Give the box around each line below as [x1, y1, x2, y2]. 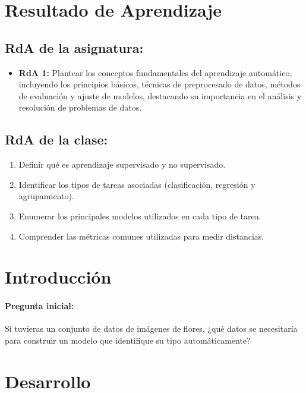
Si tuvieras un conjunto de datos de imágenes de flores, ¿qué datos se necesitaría [5, 322, 298, 335]
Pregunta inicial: [5, 300, 74, 312]
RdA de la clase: [5, 130, 108, 149]
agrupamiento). [18, 190, 74, 202]
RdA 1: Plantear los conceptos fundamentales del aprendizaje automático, [18, 66, 292, 78]
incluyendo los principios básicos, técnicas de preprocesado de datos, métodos [18, 78, 301, 90]
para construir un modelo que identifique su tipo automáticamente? [5, 334, 251, 346]
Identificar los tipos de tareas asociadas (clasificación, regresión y [18, 178, 255, 190]
